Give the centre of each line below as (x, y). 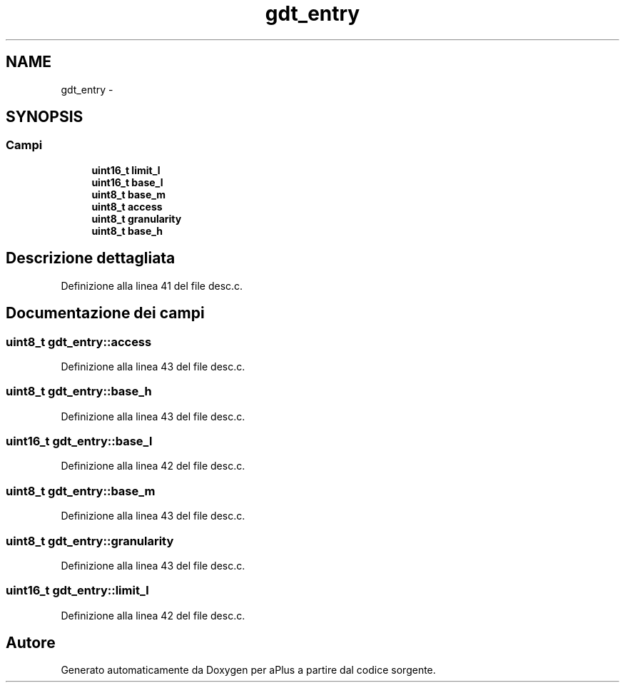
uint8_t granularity (137, 218)
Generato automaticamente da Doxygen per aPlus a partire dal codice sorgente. (248, 670)
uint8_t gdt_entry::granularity (90, 541)
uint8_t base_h (127, 231)
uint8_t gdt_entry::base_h (79, 391)
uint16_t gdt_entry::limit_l (77, 591)
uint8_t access (127, 206)
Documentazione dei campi (105, 313)
